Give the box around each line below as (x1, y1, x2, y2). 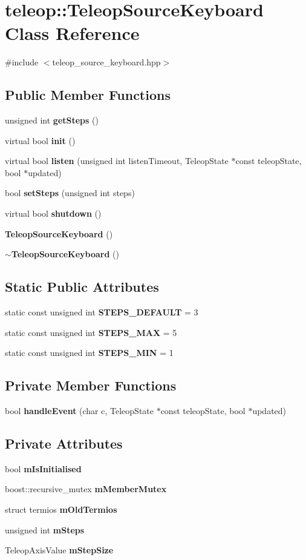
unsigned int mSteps (5, 523, 85, 536)
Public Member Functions (5, 85, 171, 104)
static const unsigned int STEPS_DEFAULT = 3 (5, 306, 198, 318)
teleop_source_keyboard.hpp (52, 56, 161, 68)
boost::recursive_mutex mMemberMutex (5, 483, 167, 495)
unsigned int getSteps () (5, 114, 99, 127)
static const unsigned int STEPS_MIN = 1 (5, 346, 174, 359)
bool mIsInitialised (5, 462, 82, 475)
